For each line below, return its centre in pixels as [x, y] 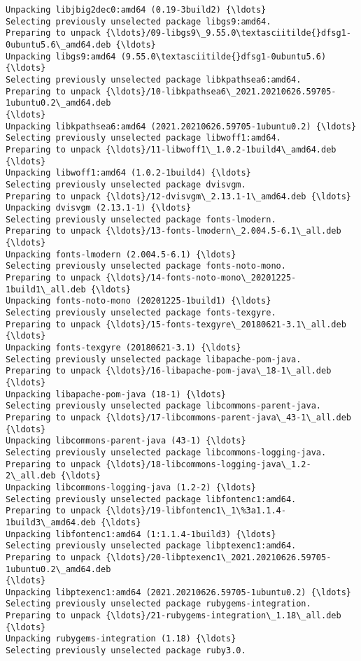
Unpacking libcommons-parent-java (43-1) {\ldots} [126, 441]
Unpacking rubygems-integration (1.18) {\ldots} [121, 639]
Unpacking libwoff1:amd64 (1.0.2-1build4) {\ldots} [128, 173]
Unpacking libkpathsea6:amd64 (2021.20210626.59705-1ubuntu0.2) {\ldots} [181, 126]
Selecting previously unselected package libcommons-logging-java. [166, 452]
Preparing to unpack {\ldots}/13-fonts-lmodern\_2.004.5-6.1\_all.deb [174, 231]
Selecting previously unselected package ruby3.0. [126, 651]
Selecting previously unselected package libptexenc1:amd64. [151, 546]
